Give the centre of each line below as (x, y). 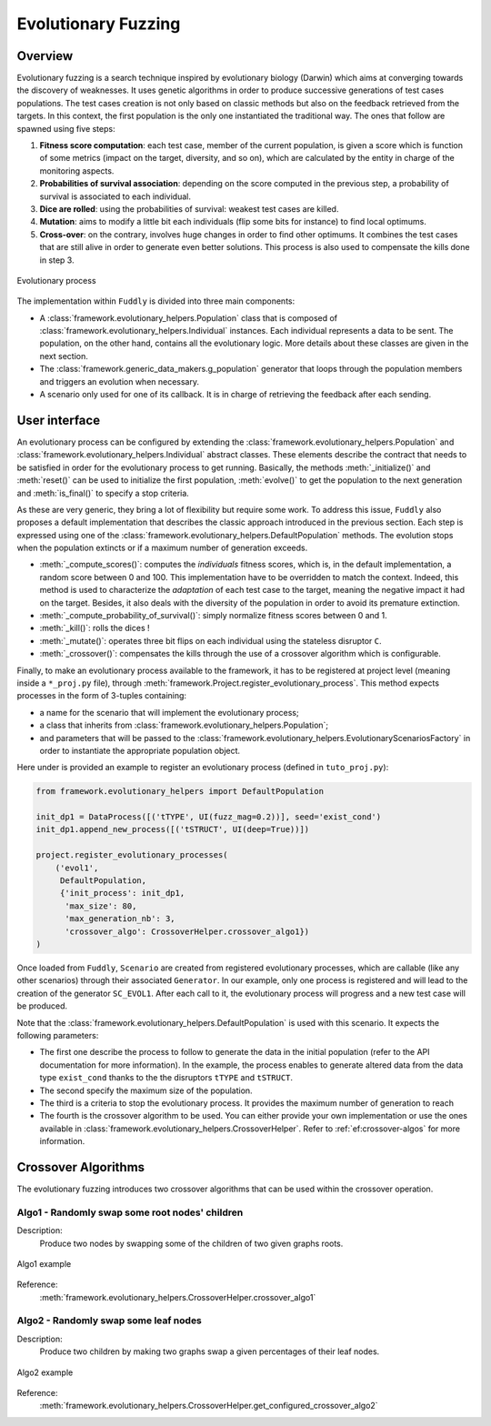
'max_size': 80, (101, 906)
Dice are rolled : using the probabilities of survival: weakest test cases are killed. (189, 208)
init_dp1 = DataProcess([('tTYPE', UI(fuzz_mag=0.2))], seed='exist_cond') (209, 817)
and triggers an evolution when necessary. (120, 381)
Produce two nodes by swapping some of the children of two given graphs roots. (191, 1243)
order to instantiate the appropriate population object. (140, 750)
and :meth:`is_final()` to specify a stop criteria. (103, 493)
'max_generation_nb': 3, (120, 919)
